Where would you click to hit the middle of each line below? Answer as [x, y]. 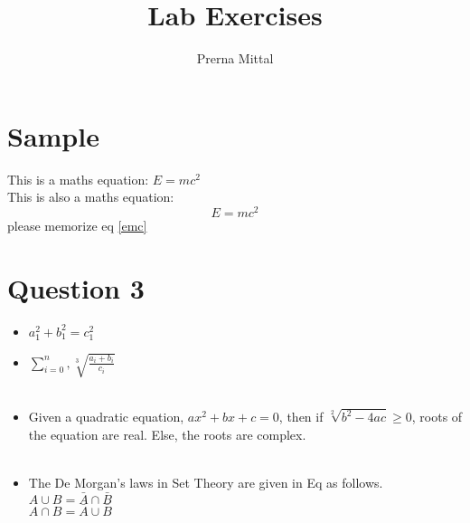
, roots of [437, 417]
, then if [301, 417]
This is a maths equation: [78, 179]
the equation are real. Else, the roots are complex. [167, 434]
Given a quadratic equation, [106, 417]
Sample [53, 135]
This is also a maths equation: [91, 197]
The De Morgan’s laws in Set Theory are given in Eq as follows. [206, 482]
